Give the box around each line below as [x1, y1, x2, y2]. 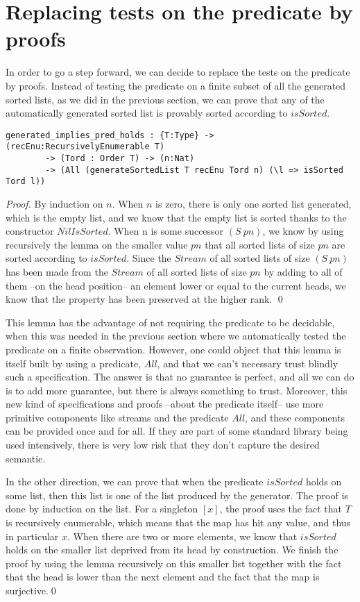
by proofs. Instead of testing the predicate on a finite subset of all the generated [6, 78, 346, 92]
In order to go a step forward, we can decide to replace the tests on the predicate [6, 65, 350, 79]
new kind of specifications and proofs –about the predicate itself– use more [6, 396, 324, 411]
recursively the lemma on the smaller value [6, 237, 188, 251]
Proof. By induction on [6, 196, 103, 210]
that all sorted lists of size [205, 237, 315, 251]
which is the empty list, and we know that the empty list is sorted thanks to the [6, 210, 347, 224]
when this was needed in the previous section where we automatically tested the [6, 328, 346, 343]
